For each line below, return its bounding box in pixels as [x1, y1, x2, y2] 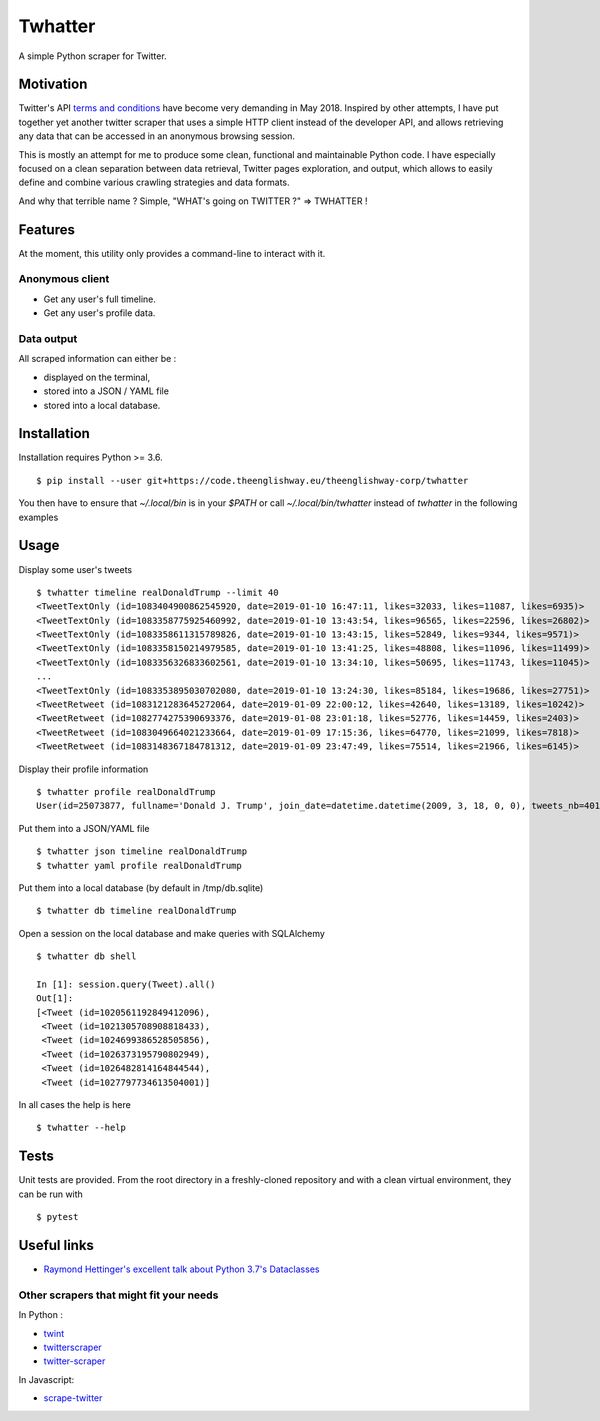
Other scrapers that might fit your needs [18, 1288, 219, 1302]
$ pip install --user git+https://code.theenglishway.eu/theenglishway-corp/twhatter [36, 475, 469, 486]
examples [18, 511, 59, 523]
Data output [18, 332, 78, 345]
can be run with [18, 1188, 84, 1200]
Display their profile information [18, 763, 149, 775]
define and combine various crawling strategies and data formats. [18, 176, 290, 189]
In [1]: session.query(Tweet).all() [36, 978, 216, 990]
